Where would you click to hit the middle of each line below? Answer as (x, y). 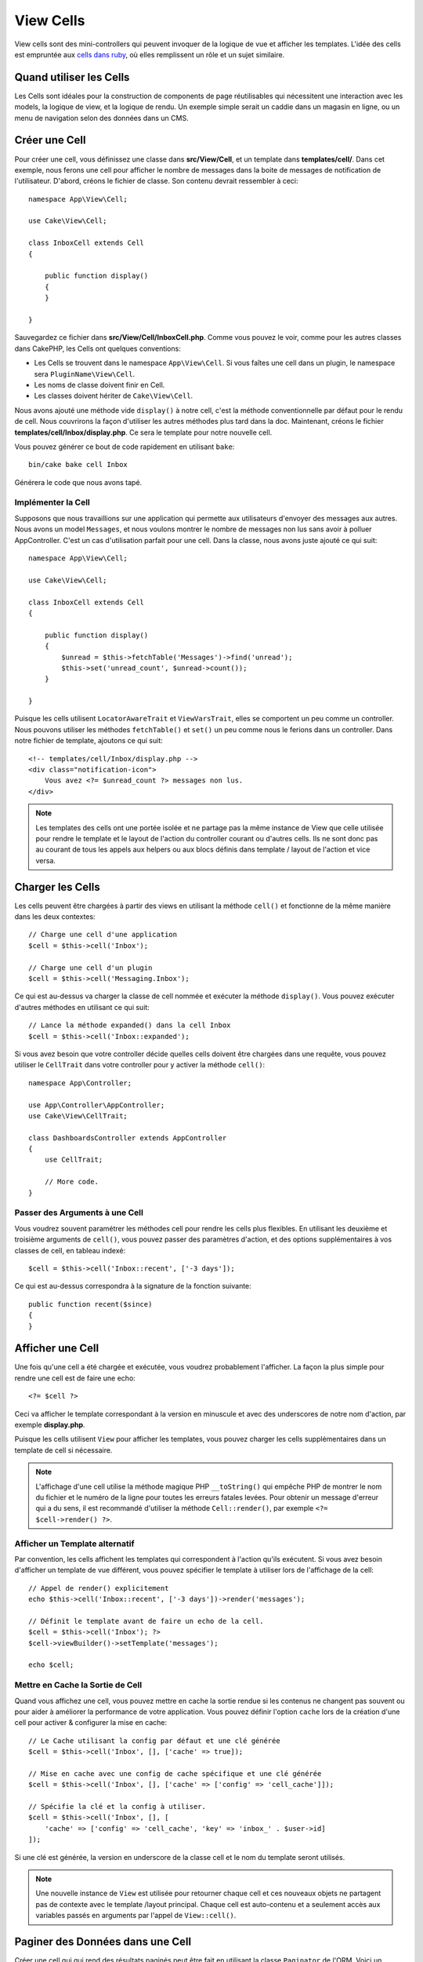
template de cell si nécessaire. (63, 1450)
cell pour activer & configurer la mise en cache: (91, 1723)
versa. (46, 860)
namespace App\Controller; (80, 1083)
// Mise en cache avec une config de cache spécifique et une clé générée (175, 1773)
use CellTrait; (74, 1160)
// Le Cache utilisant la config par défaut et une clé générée (155, 1741)
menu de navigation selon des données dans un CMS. (101, 118)
